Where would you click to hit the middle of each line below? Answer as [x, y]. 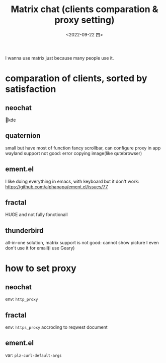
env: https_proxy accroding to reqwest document [57, 327]
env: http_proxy [22, 299]
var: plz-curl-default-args [33, 355]
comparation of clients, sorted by [76, 79]
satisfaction [31, 89]
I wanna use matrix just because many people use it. [60, 58]
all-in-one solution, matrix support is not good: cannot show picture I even [82, 243]
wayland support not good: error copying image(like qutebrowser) [74, 153]
